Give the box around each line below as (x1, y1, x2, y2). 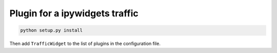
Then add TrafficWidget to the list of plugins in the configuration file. (9, 41, 161, 47)
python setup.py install (20, 28, 83, 33)
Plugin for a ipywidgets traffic (9, 8, 138, 19)
